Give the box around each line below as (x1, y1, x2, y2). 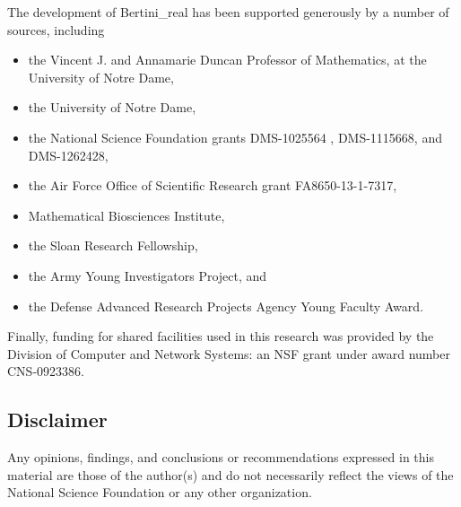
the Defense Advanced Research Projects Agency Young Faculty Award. (28, 296, 423, 315)
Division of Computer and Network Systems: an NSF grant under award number (7, 344, 450, 363)
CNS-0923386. (7, 362, 84, 380)
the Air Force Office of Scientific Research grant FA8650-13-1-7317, (28, 176, 397, 195)
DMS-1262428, (28, 145, 109, 164)
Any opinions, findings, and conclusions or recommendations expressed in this (7, 448, 434, 467)
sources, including (7, 20, 105, 39)
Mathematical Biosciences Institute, (28, 205, 225, 224)
